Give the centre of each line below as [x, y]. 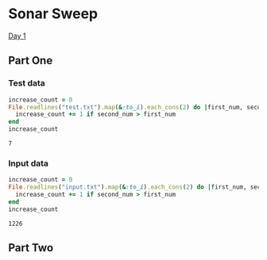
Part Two [31, 248]
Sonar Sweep [53, 14]
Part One [31, 61]
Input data [29, 163]
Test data [27, 83]
